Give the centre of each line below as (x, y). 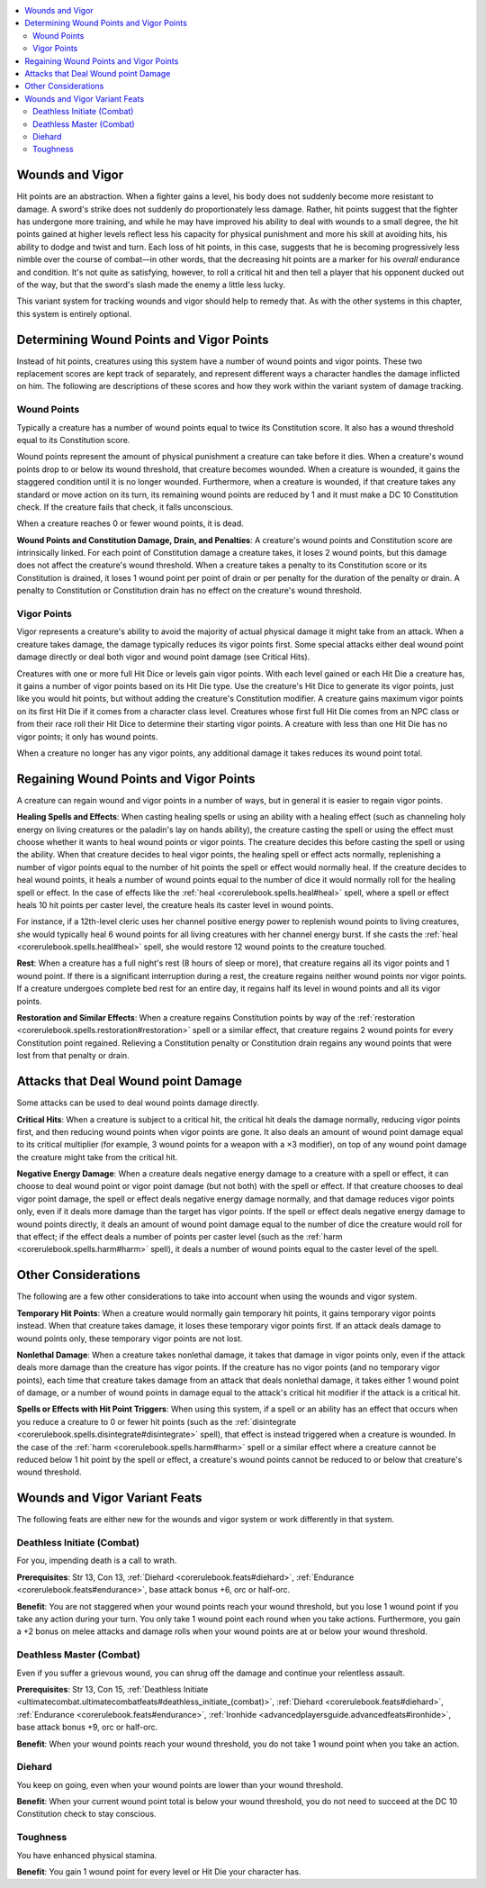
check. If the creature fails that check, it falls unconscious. (125, 507)
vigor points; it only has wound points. (87, 736)
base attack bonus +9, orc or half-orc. (87, 1727)
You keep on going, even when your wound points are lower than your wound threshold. (180, 1784)
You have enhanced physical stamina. (87, 1855)
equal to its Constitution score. (73, 440)
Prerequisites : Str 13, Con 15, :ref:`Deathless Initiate (112, 1689)
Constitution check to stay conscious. (86, 1814)
